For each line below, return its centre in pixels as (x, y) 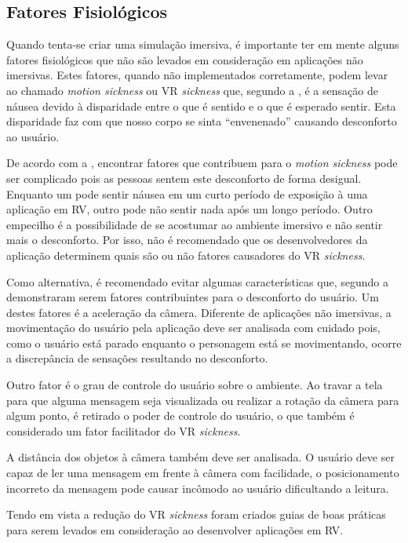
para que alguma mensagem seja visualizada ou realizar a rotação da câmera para (203, 400)
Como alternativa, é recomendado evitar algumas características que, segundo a (197, 281)
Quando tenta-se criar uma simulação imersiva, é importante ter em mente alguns (203, 44)
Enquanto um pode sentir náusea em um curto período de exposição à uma (187, 193)
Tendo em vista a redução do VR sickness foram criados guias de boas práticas (196, 514)
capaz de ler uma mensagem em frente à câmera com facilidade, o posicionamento (203, 473)
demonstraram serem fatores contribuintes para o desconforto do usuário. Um (193, 297)
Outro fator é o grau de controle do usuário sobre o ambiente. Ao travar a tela (195, 385)
